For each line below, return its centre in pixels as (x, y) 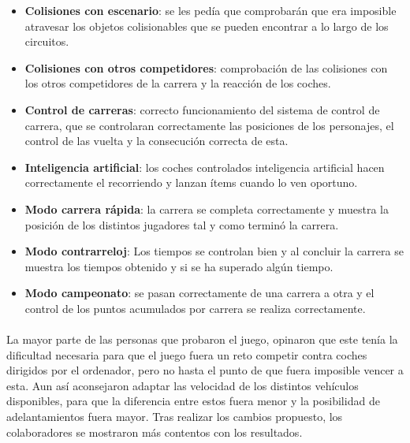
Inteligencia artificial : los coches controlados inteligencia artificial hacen (205, 167)
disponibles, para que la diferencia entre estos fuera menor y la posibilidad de (193, 401)
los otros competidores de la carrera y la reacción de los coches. (178, 83)
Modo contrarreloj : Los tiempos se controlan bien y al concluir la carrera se (214, 251)
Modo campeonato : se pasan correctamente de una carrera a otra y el (199, 293)
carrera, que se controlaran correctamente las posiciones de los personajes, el (209, 125)
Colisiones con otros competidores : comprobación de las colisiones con (206, 67)
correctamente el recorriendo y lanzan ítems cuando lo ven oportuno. (191, 182)
